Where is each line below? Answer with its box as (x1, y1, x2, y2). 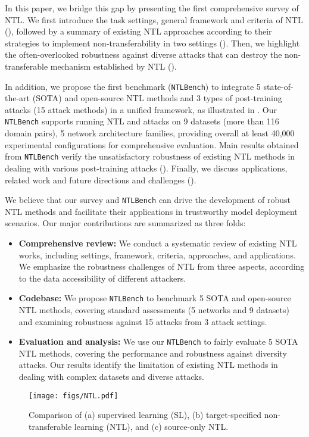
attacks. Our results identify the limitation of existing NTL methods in (18, 358, 278, 371)
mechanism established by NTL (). (50, 60, 177, 72)
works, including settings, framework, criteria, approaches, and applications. (18, 248, 296, 261)
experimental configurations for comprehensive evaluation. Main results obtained (5, 138, 299, 151)
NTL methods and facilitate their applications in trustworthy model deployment (5, 205, 298, 217)
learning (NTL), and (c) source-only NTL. (74, 420, 229, 432)
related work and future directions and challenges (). (5, 173, 196, 186)
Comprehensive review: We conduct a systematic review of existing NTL (18, 236, 297, 249)
